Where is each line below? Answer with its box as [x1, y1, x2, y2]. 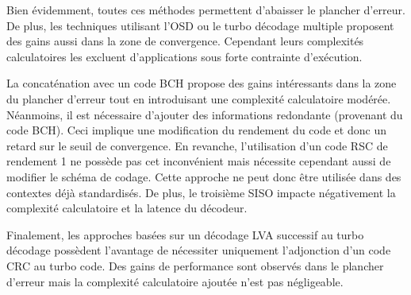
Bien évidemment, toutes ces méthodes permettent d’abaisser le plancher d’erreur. [6, 2, 405, 17]
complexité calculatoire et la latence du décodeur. [6, 200, 248, 216]
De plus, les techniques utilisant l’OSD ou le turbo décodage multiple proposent [6, 17, 394, 33]
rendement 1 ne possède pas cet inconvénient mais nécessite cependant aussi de [6, 153, 391, 169]
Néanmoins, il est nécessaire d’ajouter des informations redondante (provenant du [6, 106, 403, 122]
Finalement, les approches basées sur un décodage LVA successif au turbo [6, 226, 364, 243]
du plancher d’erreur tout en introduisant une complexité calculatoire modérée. [6, 90, 391, 107]
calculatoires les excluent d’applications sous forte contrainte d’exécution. [6, 48, 363, 64]
